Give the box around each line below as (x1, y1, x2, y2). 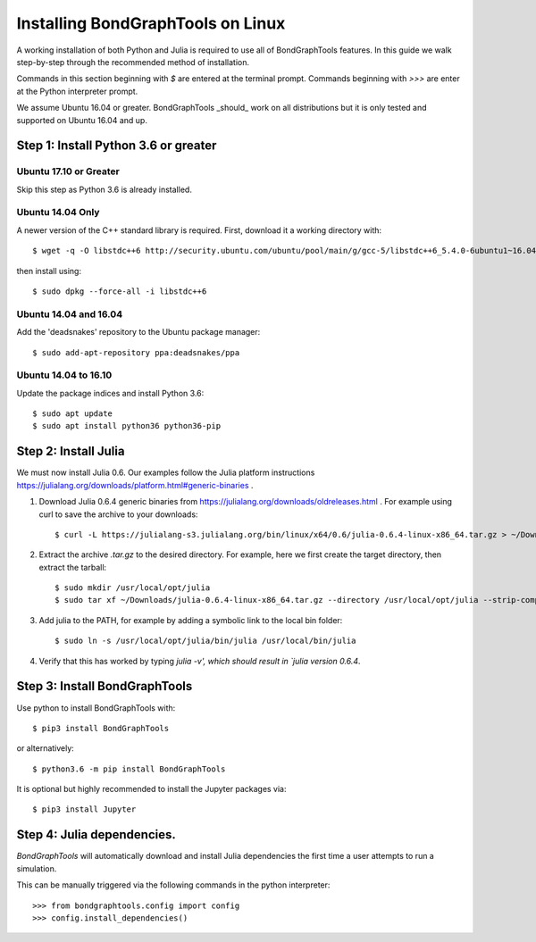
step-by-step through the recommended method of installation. (16, 56, 250, 67)
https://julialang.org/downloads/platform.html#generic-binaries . (16, 479, 254, 490)
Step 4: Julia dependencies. (16, 827, 176, 843)
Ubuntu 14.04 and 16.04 (16, 308, 123, 321)
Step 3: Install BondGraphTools (16, 679, 193, 694)
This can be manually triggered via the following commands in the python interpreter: (16, 879, 331, 890)
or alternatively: (16, 743, 75, 754)
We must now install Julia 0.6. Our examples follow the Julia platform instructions (16, 467, 315, 478)
